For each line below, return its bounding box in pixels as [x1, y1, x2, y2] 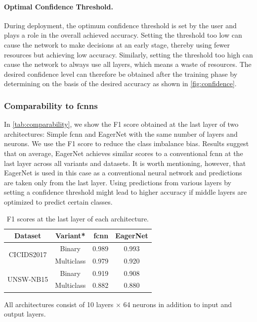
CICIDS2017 [8, 249, 47, 260]
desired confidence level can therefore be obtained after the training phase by [4, 68, 238, 79]
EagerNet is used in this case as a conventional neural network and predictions [4, 167, 242, 178]
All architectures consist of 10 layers [4, 299, 114, 309]
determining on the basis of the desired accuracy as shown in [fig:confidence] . [4, 78, 237, 89]
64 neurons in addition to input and [123, 299, 232, 309]
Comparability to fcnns [4, 99, 98, 111]
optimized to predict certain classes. [4, 196, 113, 207]
